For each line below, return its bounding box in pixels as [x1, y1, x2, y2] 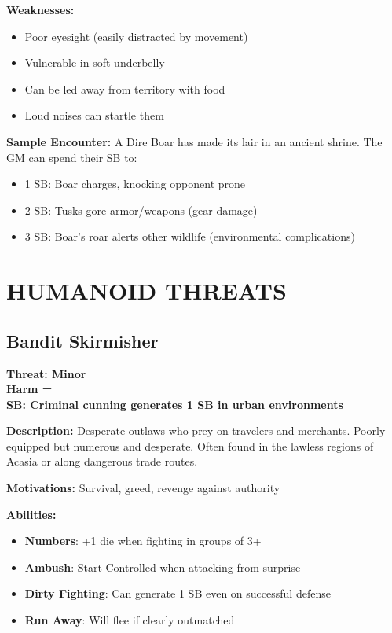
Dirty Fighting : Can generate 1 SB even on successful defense [24, 585, 331, 602]
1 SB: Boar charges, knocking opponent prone [24, 175, 246, 192]
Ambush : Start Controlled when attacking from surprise [24, 558, 301, 575]
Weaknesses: [6, 2, 75, 17]
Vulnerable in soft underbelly [24, 54, 165, 71]
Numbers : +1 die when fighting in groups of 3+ [24, 532, 262, 549]
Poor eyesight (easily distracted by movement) [24, 28, 248, 44]
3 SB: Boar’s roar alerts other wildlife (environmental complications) [24, 228, 355, 245]
